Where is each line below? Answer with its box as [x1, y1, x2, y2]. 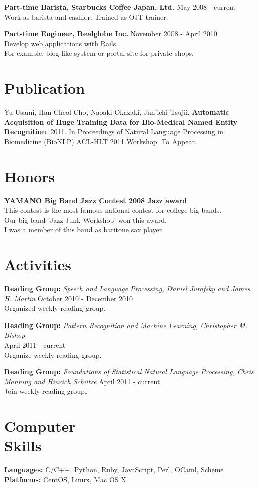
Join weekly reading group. [4, 386, 87, 396]
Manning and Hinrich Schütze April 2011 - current [4, 376, 160, 386]
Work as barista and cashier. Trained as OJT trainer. [4, 11, 168, 22]
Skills [4, 435, 42, 456]
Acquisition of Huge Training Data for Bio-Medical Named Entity [4, 116, 238, 127]
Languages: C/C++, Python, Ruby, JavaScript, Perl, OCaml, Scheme [4, 464, 224, 475]
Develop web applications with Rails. [4, 38, 118, 48]
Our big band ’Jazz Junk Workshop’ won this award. [4, 214, 167, 225]
